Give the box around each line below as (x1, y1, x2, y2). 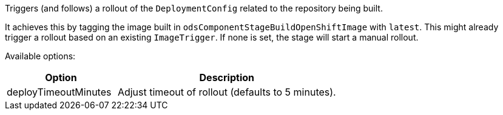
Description (199, 71, 254, 84)
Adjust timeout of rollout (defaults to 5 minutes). (117, 86, 336, 98)
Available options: (5, 51, 76, 61)
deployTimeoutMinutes (7, 86, 112, 98)
